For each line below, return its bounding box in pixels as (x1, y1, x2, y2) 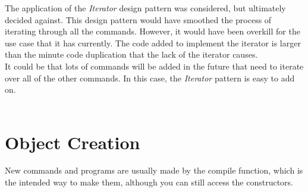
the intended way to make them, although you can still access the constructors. (5, 176, 293, 188)
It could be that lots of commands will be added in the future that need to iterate (5, 59, 304, 72)
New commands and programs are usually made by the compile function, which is (5, 164, 303, 177)
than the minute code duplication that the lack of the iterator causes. (5, 48, 258, 61)
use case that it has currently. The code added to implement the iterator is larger (5, 36, 301, 49)
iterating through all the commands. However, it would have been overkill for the (5, 25, 300, 37)
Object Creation (5, 130, 140, 154)
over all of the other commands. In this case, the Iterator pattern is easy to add (5, 71, 295, 84)
